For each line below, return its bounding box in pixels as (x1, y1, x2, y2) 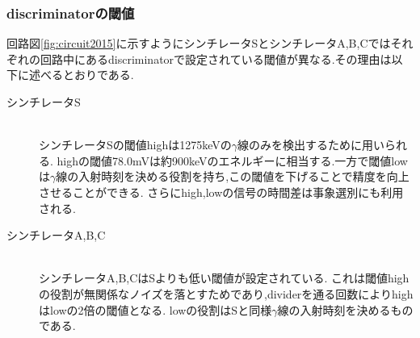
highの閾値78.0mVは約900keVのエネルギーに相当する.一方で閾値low (57, 152, 408, 169)
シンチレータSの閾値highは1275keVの (39, 136, 232, 153)
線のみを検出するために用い (237, 136, 385, 153)
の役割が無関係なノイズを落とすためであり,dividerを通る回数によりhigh (39, 285, 414, 302)
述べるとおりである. (28, 66, 134, 83)
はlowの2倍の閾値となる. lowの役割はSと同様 (39, 301, 272, 318)
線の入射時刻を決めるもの (277, 301, 414, 318)
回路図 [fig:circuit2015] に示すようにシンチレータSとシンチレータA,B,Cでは (6, 35, 391, 52)
